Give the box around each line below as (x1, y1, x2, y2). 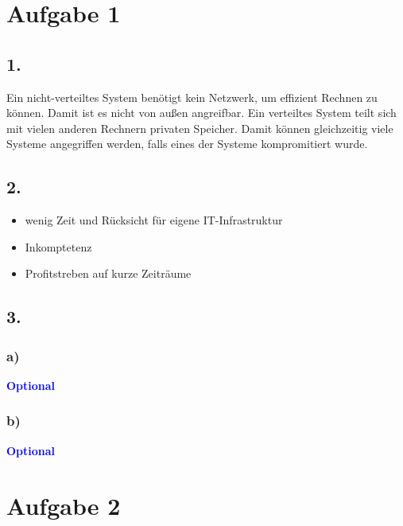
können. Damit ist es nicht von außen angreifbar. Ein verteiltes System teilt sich (6, 104, 397, 121)
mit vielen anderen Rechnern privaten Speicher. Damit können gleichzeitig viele (6, 119, 393, 136)
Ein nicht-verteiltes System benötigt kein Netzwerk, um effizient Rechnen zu (6, 88, 378, 105)
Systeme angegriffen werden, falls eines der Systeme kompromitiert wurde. (6, 135, 368, 152)
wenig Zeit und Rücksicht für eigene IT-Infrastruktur (25, 212, 283, 228)
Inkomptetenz (25, 238, 92, 255)
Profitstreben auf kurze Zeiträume (25, 265, 192, 282)
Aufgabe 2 (6, 489, 121, 521)
